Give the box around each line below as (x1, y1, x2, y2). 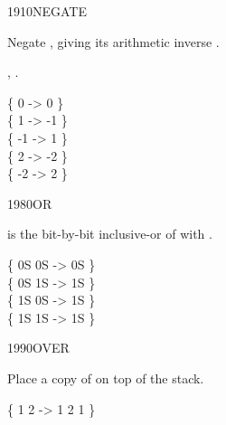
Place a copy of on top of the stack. (7, 368, 204, 387)
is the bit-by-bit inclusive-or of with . (7, 224, 212, 243)
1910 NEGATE (7, 2, 88, 20)
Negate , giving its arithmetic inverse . (7, 32, 220, 51)
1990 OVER (7, 338, 70, 357)
